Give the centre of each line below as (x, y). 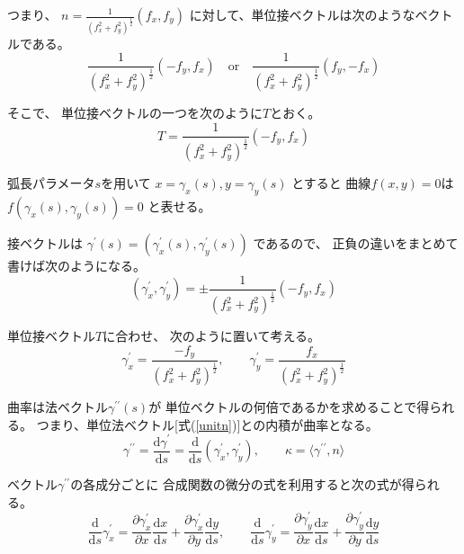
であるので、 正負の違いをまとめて (356, 243)
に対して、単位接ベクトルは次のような (302, 14)
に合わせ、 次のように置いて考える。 (212, 335)
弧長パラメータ (51, 183)
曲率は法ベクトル (58, 407)
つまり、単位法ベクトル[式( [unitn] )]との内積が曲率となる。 (207, 424)
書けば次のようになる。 (76, 266)
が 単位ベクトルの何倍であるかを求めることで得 (289, 407)
